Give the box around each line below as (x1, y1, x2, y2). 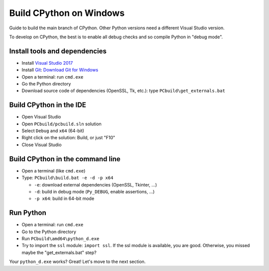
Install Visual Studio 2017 (21, 60, 73, 66)
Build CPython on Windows (9, 7, 125, 18)
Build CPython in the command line (9, 155, 121, 163)
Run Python (9, 209, 47, 217)
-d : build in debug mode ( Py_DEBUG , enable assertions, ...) (34, 188, 155, 194)
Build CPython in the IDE (9, 101, 87, 109)
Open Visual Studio (21, 114, 61, 120)
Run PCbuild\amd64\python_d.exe (21, 236, 100, 242)
